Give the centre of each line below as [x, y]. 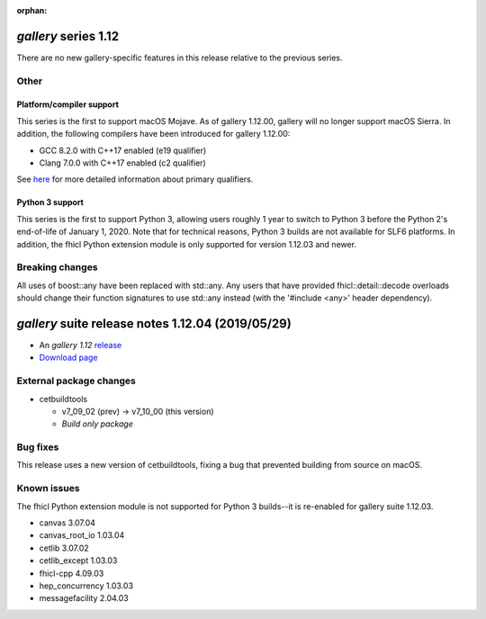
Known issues [48, 489]
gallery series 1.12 [68, 36]
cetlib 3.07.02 [64, 548]
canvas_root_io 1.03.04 [82, 535]
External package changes [76, 381]
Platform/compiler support [67, 104]
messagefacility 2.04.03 [84, 598]
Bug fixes [38, 447]
